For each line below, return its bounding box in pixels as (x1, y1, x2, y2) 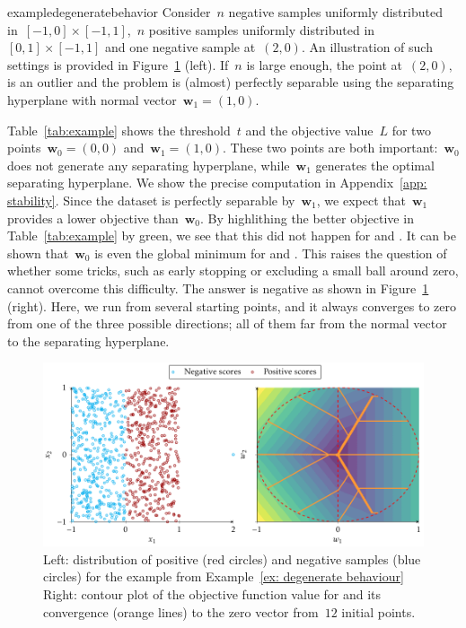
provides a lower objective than (7, 208, 179, 227)
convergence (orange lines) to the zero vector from (43, 602, 319, 621)
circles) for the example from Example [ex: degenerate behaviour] (43, 567, 404, 586)
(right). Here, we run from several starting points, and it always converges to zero (7, 296, 456, 315)
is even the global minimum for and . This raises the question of (94, 243, 447, 262)
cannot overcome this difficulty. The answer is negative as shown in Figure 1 (7, 278, 429, 297)
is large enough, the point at (246, 55, 402, 74)
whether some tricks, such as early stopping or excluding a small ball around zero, (7, 261, 459, 280)
